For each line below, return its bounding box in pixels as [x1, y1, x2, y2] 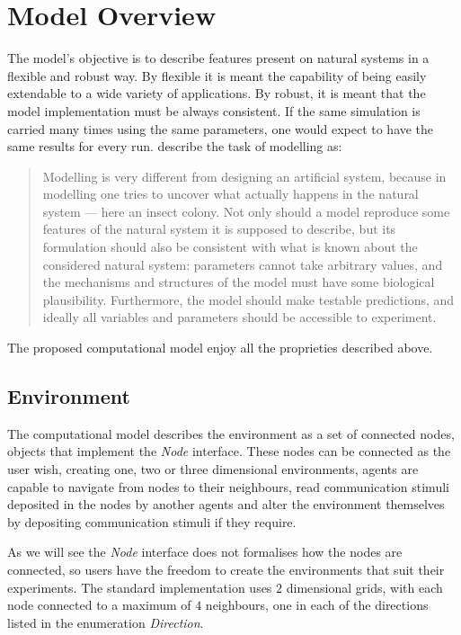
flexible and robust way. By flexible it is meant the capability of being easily [7, 66, 427, 85]
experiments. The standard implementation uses [7, 577, 272, 596]
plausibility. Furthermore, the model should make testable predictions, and [42, 290, 455, 309]
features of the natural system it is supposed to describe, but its [42, 219, 396, 238]
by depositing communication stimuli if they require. [7, 512, 297, 531]
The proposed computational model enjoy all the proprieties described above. [7, 338, 433, 357]
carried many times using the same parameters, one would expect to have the [7, 119, 434, 138]
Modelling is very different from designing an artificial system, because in [42, 166, 447, 185]
